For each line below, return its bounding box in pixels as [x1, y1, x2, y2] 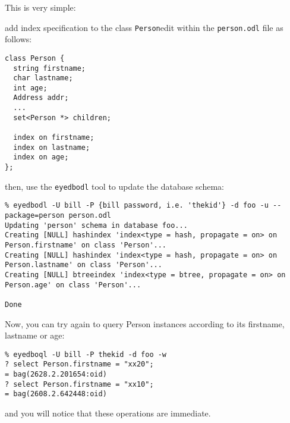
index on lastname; [13, 143, 90, 152]
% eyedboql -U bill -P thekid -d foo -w [5, 350, 167, 359]
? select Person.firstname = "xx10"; [5, 380, 154, 388]
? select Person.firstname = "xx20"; [5, 360, 154, 369]
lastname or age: [5, 329, 65, 341]
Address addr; [13, 93, 69, 102]
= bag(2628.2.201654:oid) [5, 370, 107, 379]
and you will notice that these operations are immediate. [5, 407, 211, 419]
